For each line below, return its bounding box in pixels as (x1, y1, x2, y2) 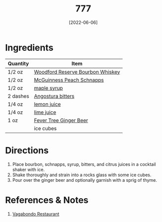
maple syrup (34, 84, 63, 91)
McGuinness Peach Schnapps (34, 76, 104, 83)
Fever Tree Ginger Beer (34, 117, 88, 124)
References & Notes (5, 194, 89, 206)
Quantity (7, 60, 29, 67)
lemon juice (34, 100, 61, 107)
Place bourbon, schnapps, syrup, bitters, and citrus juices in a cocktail (12, 161, 156, 167)
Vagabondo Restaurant (12, 211, 59, 217)
